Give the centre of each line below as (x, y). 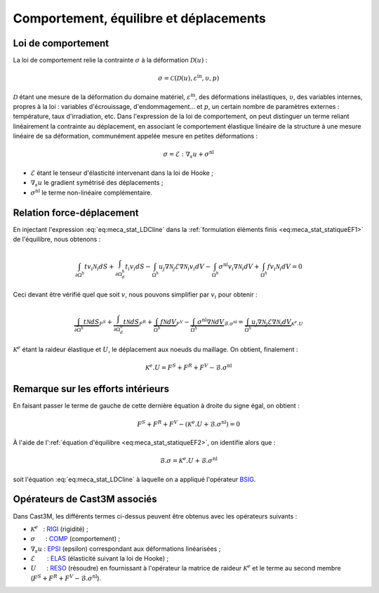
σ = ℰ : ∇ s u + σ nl (188, 155)
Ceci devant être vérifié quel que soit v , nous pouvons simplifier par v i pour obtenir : (135, 295)
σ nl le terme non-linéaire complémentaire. (91, 192)
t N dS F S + (98, 322)
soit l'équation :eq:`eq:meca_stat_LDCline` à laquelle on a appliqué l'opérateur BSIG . (134, 479)
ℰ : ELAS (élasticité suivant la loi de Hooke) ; (100, 559)
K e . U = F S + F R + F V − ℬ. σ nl (188, 367)
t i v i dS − (138, 267)
